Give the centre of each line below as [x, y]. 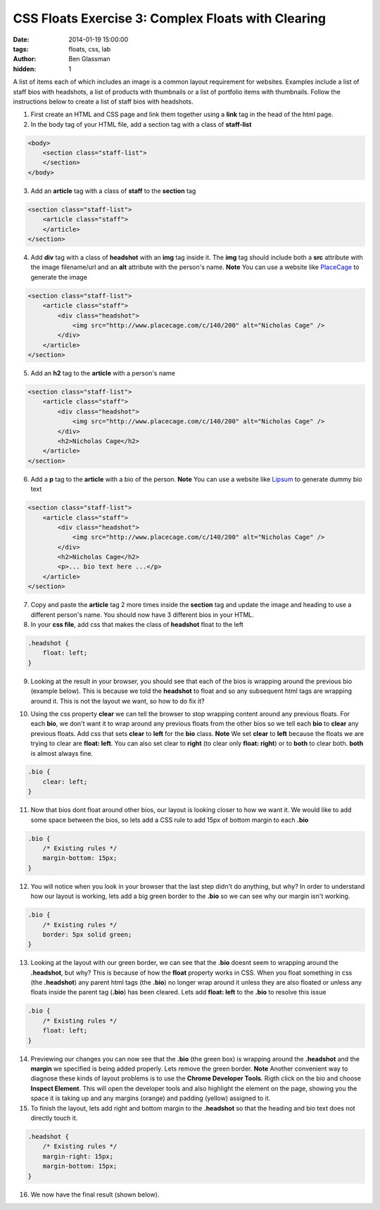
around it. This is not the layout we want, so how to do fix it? [118, 701]
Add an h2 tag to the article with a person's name [103, 373]
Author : [25, 59]
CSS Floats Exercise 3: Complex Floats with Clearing [170, 18]
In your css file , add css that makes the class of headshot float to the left [137, 625]
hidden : [25, 69]
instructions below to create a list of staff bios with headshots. [103, 101]
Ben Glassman [89, 59]
